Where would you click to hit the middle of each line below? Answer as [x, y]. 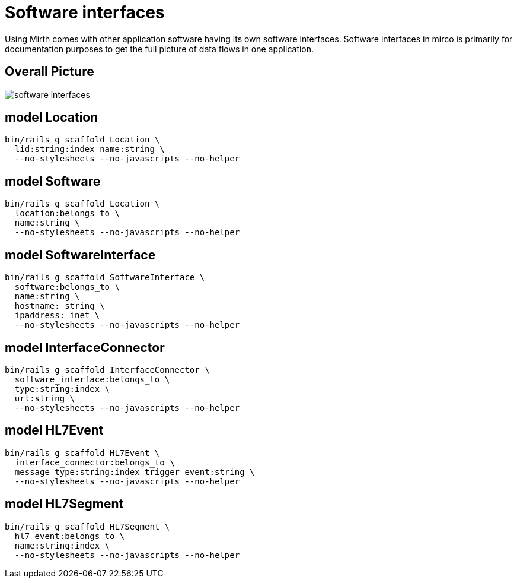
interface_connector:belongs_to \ [95, 462]
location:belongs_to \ [67, 213]
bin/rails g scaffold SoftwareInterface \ [105, 278]
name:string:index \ [62, 545]
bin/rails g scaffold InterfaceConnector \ [107, 370]
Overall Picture [50, 72]
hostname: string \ [60, 306]
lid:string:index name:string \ [90, 149]
